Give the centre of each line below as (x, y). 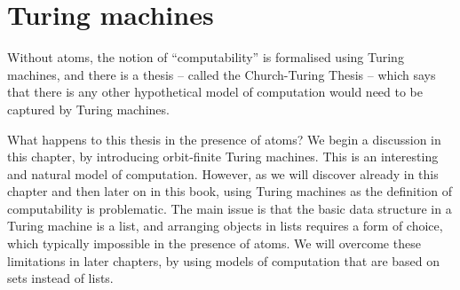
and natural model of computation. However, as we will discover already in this (223, 173)
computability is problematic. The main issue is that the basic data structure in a (230, 208)
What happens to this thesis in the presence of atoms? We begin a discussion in (224, 139)
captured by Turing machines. (88, 109)
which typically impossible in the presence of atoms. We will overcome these (214, 243)
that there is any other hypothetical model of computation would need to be (215, 92)
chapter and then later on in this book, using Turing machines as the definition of (230, 191)
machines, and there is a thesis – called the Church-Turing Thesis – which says (222, 74)
